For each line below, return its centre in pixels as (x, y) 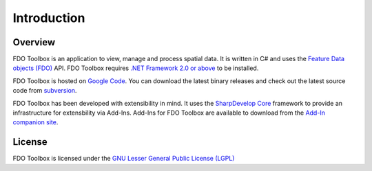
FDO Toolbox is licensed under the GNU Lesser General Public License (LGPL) (124, 159)
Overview (34, 42)
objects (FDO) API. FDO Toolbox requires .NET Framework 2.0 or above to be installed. (136, 68)
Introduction (49, 18)
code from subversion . (45, 91)
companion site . (35, 122)
